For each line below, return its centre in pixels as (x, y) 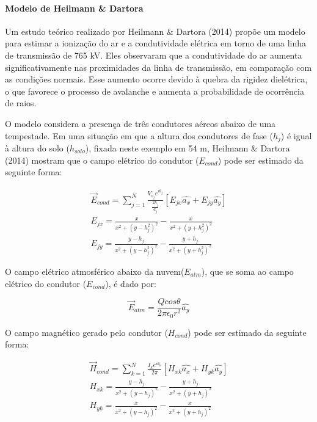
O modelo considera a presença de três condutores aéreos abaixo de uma (140, 123)
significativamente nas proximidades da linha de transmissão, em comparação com (158, 67)
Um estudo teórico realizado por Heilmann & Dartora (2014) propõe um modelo (155, 31)
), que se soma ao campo (247, 271)
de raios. (21, 103)
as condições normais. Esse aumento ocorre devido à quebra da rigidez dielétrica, (156, 79)
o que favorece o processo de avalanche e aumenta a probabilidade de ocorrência (155, 91)
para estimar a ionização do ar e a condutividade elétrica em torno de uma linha (155, 43)
